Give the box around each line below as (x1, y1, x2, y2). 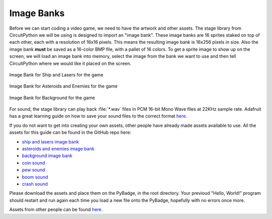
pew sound (22, 167, 45, 173)
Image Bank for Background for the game (9, 95, 95, 101)
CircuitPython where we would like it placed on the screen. (9, 60, 131, 66)
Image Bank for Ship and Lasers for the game (9, 71, 103, 78)
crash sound (22, 181, 48, 187)
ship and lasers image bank (22, 138, 79, 144)
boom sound (22, 174, 48, 180)
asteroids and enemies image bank (22, 146, 95, 152)
